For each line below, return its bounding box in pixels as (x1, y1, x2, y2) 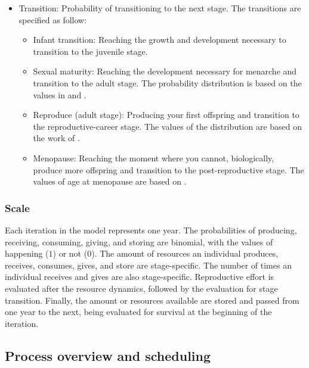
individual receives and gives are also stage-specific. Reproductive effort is (5, 270, 274, 283)
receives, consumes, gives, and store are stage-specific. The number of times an (5, 258, 292, 271)
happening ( (5, 247, 49, 260)
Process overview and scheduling (5, 346, 211, 364)
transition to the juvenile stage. (33, 45, 148, 57)
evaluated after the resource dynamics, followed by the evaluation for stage (5, 282, 278, 294)
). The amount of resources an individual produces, (91, 247, 279, 260)
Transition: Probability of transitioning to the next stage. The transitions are (18, 2, 301, 14)
